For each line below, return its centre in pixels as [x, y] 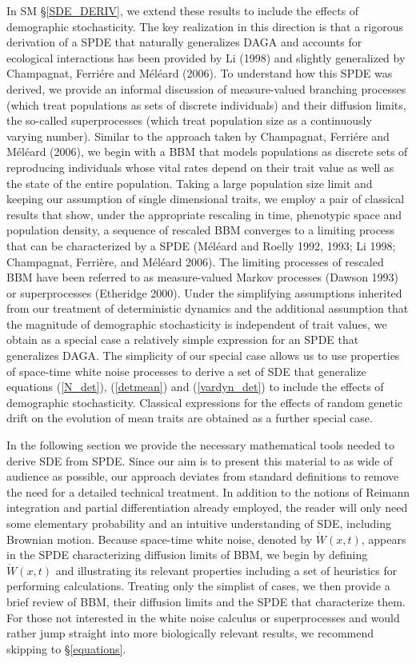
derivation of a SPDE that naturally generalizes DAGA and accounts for [184, 42]
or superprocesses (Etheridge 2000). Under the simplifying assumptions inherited [204, 292]
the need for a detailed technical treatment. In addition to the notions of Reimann [208, 491]
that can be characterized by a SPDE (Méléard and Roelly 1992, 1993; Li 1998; [201, 245]
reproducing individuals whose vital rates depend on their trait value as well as [200, 167]
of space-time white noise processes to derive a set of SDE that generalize [186, 371]
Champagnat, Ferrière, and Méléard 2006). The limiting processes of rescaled [195, 261]
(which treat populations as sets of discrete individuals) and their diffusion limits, [206, 104]
